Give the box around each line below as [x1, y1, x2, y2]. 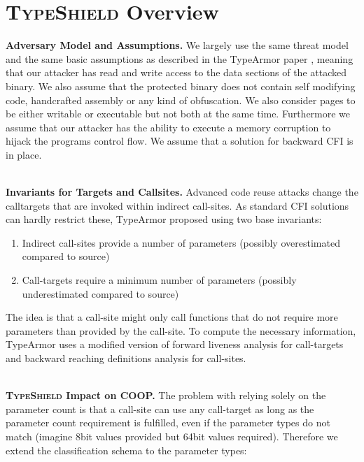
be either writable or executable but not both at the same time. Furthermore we [6, 106, 351, 121]
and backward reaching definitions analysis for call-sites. [6, 351, 246, 365]
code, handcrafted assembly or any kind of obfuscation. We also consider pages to [6, 92, 356, 107]
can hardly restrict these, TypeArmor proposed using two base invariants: [6, 212, 322, 226]
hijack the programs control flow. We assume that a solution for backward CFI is [6, 133, 353, 148]
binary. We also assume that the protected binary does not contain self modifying [6, 78, 356, 93]
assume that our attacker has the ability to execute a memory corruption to [6, 120, 331, 134]
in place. [6, 147, 42, 161]
